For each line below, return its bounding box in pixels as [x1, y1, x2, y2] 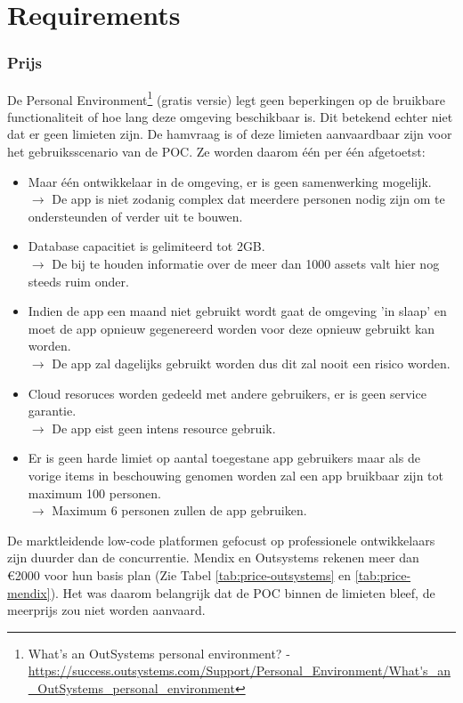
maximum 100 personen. [28, 483, 161, 502]
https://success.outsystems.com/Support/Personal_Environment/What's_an [28, 661, 451, 680]
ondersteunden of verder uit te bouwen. [28, 206, 243, 225]
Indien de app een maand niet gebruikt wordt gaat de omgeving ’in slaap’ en [28, 302, 447, 320]
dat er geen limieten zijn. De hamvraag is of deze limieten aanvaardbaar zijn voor [7, 125, 452, 143]
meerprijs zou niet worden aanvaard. [7, 601, 206, 619]
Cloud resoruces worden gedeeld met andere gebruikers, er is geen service [28, 384, 426, 402]
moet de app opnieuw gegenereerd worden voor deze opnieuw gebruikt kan [28, 319, 435, 337]
